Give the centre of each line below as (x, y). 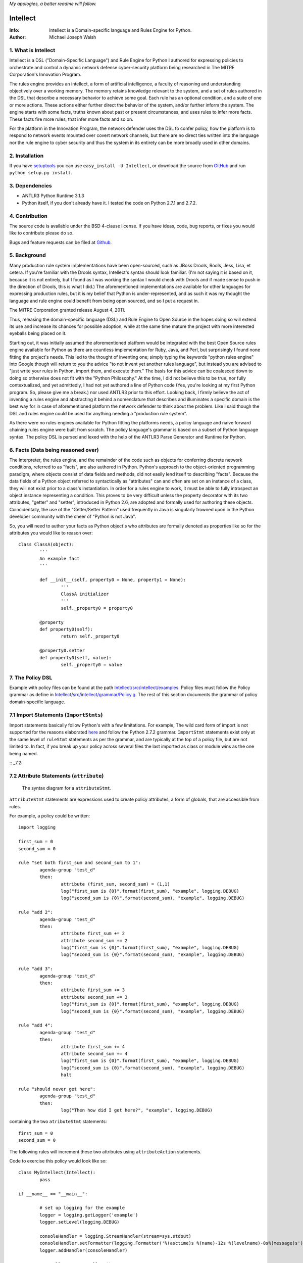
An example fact (60, 559)
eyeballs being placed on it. (38, 333)
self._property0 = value (91, 665)
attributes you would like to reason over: (51, 532)
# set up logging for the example (82, 1208)
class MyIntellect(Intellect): (57, 1173)
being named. (24, 753)
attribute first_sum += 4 (93, 1047)
